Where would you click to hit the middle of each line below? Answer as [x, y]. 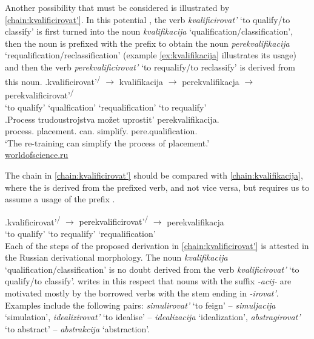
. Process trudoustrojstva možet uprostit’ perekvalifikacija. [112, 119]
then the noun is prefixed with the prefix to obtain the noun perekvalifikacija [147, 43]
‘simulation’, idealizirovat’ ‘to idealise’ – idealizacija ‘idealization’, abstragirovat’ [153, 317]
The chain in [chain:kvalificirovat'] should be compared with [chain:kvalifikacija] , [154, 175]
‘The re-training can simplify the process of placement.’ [107, 142]
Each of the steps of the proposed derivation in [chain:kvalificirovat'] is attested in [157, 245]
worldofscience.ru [37, 155]
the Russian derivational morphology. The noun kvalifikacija [116, 257]
